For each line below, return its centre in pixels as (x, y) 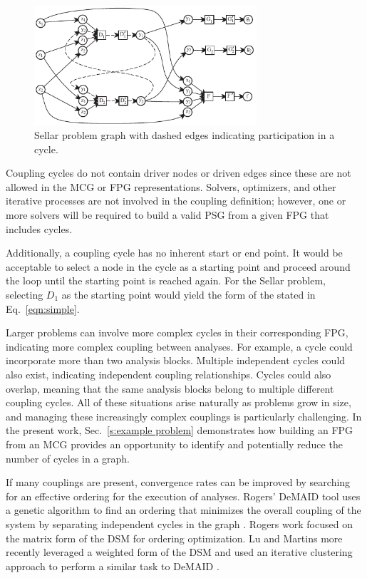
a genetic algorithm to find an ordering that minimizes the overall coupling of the (183, 510)
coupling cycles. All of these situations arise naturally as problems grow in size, (179, 402)
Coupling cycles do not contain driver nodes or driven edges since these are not (179, 173)
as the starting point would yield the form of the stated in (188, 295)
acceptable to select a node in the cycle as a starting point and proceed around (178, 266)
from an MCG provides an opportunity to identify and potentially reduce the (174, 444)
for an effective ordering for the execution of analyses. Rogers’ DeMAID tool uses (183, 496)
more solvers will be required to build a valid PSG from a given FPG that (167, 215)
